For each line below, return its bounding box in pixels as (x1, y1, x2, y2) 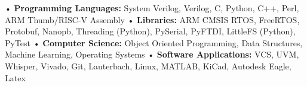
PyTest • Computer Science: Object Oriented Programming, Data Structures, (5, 36, 303, 49)
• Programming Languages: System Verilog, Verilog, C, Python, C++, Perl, (5, 2, 299, 14)
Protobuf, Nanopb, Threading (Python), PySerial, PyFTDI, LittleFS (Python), (5, 25, 296, 37)
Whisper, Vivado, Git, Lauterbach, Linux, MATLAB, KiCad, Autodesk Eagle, (5, 59, 291, 72)
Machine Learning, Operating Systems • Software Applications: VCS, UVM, (5, 48, 299, 60)
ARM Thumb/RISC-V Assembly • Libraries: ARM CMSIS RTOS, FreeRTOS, (5, 13, 300, 26)
